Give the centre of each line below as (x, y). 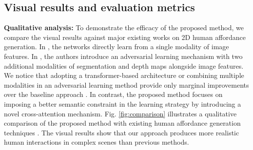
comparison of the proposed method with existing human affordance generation (122, 123)
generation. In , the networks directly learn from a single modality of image (117, 47)
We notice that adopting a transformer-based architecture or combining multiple (124, 75)
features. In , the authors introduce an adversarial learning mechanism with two (123, 56)
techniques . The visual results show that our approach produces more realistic (122, 132)
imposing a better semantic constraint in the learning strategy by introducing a (123, 103)
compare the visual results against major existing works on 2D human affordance (125, 37)
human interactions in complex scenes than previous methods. (97, 142)
